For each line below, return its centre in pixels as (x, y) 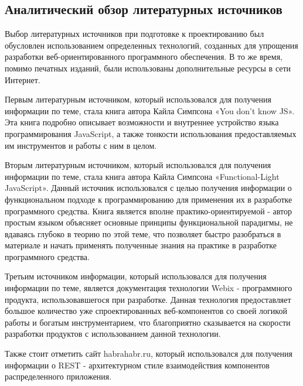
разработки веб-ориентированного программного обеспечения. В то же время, (144, 57)
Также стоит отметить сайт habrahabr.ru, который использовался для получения (149, 353)
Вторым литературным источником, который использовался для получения (138, 165)
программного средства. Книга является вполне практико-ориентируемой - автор (149, 211)
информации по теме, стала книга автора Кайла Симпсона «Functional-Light (142, 176)
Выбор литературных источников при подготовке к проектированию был (135, 34)
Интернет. (23, 79)
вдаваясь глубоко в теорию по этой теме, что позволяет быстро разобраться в (143, 233)
